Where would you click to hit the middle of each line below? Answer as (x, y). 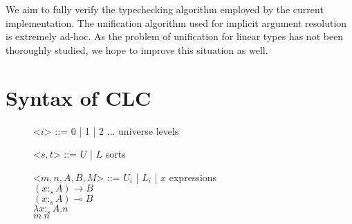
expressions (193, 177)
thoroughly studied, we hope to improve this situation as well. (137, 49)
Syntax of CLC (78, 97)
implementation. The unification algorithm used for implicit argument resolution (176, 22)
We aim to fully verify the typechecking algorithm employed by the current (165, 9)
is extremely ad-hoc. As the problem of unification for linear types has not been (175, 36)
